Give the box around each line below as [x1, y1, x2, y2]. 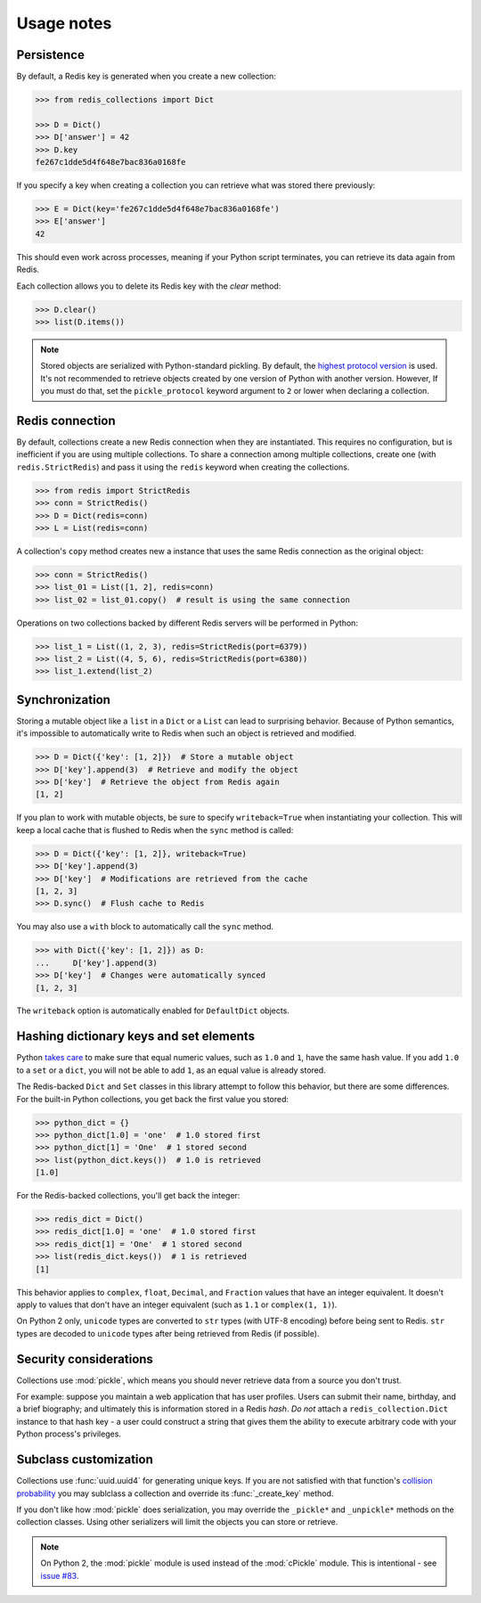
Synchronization [16, 691, 111, 707]
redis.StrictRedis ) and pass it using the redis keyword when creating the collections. [16, 462, 350, 472]
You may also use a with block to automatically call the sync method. [16, 921, 274, 932]
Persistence [16, 47, 85, 62]
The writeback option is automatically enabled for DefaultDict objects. [16, 1005, 289, 1016]
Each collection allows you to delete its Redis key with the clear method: [16, 281, 281, 291]
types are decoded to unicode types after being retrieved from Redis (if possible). [16, 1328, 320, 1338]
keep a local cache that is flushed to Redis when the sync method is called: [16, 824, 294, 835]
